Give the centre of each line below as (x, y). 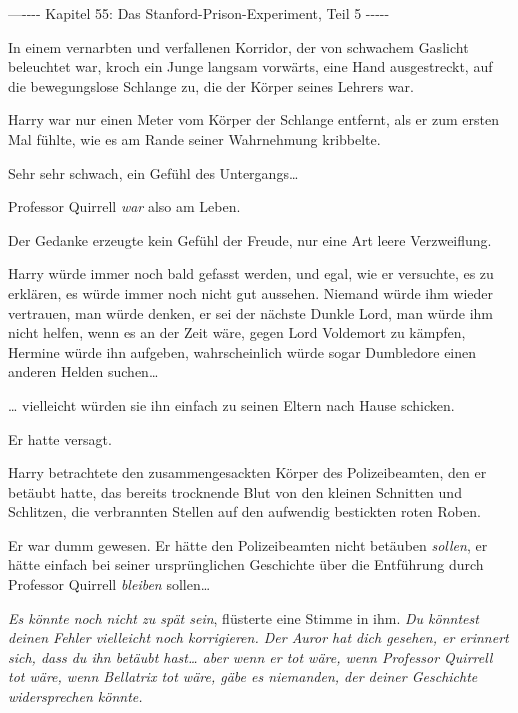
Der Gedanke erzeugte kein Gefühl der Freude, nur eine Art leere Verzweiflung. (250, 239)
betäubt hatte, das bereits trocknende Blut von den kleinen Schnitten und (235, 491)
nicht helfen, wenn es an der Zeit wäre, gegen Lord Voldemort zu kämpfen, (237, 332)
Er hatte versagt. (60, 438)
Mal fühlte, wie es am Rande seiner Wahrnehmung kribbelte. (194, 138)
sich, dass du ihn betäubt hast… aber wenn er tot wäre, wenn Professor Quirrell (250, 656)
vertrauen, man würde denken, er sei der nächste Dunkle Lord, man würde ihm (250, 312)
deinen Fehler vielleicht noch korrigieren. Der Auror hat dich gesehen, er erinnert (258, 637)
